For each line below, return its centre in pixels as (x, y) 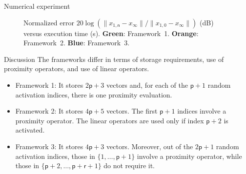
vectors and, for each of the (147, 85)
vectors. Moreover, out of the (150, 146)
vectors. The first (132, 111)
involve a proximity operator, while (189, 156)
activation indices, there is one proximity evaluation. (94, 94)
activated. (30, 130)
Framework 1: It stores (49, 85)
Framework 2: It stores (49, 111)
